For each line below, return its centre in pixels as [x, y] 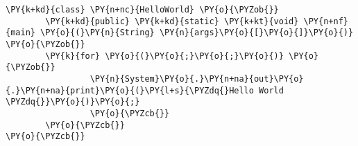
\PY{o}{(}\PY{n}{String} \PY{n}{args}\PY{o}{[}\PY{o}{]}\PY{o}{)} [197, 33]
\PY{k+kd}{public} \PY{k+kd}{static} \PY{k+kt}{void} [172, 21]
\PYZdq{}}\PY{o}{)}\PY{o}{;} [73, 102]
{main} [20, 33]
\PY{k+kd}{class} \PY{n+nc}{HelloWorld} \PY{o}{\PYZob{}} [142, 10]
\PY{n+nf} [326, 21]
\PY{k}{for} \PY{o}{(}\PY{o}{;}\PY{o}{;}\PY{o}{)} [164, 56]
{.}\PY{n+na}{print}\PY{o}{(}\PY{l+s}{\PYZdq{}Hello [130, 90]
